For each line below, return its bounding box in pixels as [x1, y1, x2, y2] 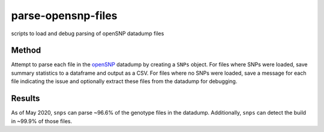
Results [11, 93, 40, 104]
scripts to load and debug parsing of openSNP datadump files [11, 30, 164, 37]
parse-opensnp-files [11, 9, 118, 22]
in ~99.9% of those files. [11, 117, 72, 125]
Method [11, 45, 41, 56]
